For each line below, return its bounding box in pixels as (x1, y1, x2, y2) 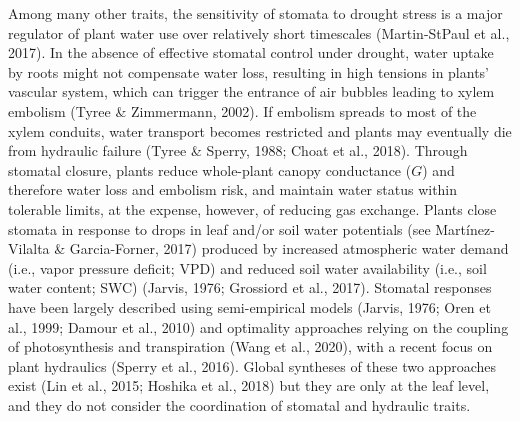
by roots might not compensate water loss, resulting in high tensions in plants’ (8, 61, 490, 82)
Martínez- (435, 218, 495, 239)
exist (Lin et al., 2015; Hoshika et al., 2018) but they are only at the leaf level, (8, 375, 490, 396)
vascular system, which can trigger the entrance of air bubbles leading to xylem (8, 81, 495, 102)
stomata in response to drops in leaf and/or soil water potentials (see (8, 218, 431, 239)
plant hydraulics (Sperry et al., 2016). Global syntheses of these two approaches (8, 355, 496, 376)
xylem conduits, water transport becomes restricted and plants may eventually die (8, 120, 512, 141)
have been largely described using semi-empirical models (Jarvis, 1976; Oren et (8, 296, 491, 317)
